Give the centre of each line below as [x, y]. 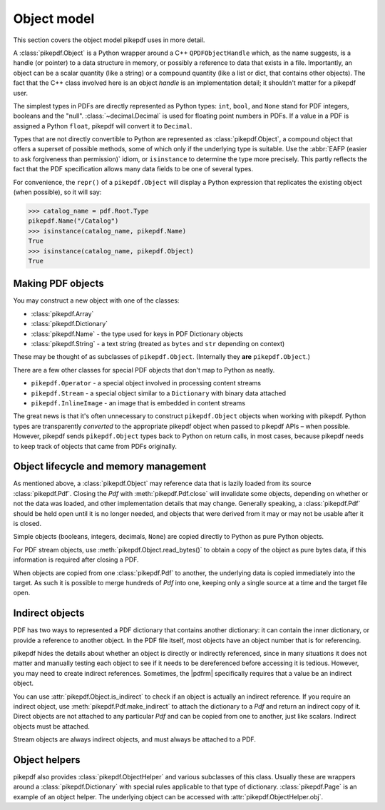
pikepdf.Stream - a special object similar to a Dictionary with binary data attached [159, 393]
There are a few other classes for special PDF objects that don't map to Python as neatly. [144, 370]
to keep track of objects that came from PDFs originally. [95, 446]
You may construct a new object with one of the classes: [96, 300]
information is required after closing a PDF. [76, 560]
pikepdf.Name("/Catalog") [73, 221]
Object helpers [47, 760]
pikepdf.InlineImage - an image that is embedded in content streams [138, 403]
